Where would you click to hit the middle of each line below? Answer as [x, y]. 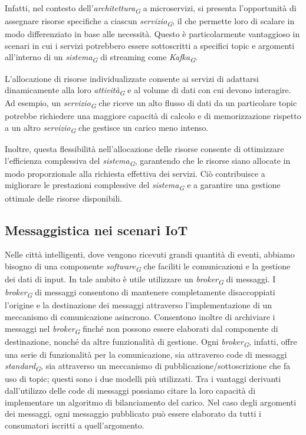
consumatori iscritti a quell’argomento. [75, 425]
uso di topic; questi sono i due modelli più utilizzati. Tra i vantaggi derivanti [143, 379]
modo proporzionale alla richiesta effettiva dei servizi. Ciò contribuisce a [135, 173]
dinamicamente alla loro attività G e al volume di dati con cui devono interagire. [148, 90]
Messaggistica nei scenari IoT [96, 230]
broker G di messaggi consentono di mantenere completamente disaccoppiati [140, 293]
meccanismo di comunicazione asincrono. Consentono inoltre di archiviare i [140, 316]
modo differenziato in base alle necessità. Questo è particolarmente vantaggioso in [152, 34]
